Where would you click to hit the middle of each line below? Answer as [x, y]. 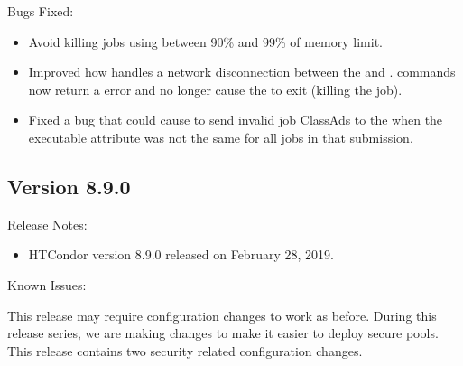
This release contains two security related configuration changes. [185, 350]
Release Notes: [47, 224]
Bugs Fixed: [41, 11]
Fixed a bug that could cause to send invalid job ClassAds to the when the [236, 120]
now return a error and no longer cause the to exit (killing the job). [215, 89]
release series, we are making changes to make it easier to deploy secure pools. [223, 333]
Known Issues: [47, 284]
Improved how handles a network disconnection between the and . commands [242, 72]
